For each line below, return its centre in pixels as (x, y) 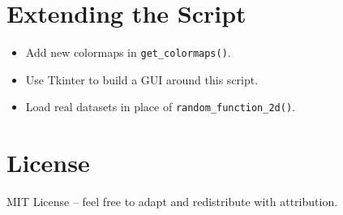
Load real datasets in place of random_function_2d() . (160, 107)
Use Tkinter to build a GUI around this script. (142, 79)
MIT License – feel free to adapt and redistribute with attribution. (172, 202)
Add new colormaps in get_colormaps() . (128, 52)
